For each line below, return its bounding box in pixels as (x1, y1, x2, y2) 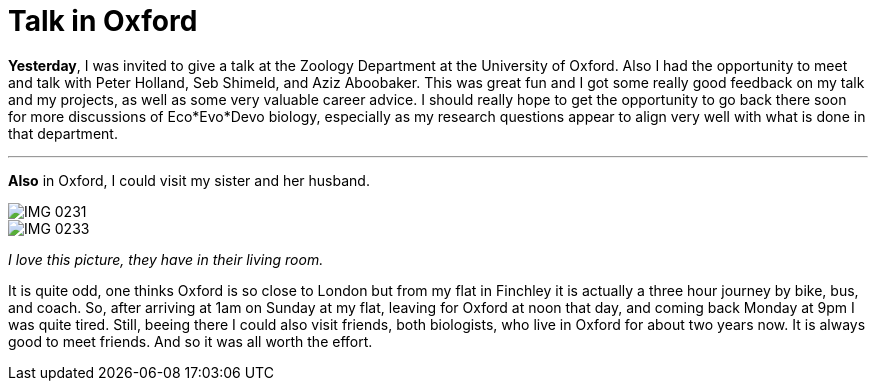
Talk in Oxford (8, 4, 198, 38)
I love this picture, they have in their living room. (8, 250, 324, 268)
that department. (8, 124, 118, 142)
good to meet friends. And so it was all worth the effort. (8, 332, 373, 350)
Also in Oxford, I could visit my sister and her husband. (8, 171, 370, 189)
